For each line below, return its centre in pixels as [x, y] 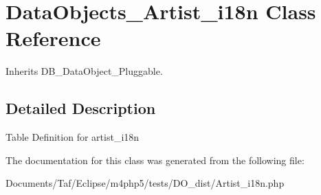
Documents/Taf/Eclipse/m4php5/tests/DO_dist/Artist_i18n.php [145, 183]
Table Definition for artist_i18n [73, 137]
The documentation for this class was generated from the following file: [155, 160]
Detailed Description [81, 108]
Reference [53, 38]
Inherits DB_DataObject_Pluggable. [84, 71]
